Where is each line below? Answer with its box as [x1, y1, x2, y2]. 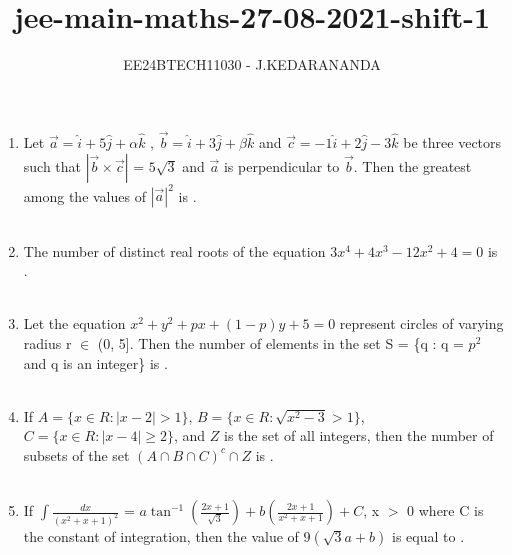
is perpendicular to [223, 155, 340, 176]
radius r [23, 333, 72, 353]
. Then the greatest [353, 155, 472, 176]
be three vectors [403, 131, 502, 152]
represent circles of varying [339, 313, 504, 334]
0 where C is [407, 500, 484, 521]
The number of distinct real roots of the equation [23, 240, 326, 261]
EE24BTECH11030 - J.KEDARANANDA [123, 54, 381, 75]
